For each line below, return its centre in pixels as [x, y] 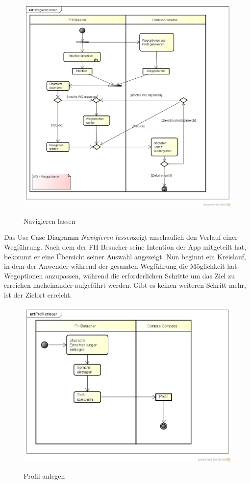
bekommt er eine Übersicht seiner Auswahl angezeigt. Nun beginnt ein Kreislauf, [125, 256]
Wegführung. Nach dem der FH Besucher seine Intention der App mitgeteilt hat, [125, 247]
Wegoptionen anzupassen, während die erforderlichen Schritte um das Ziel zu [120, 275]
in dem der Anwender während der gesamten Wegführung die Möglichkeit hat [121, 266]
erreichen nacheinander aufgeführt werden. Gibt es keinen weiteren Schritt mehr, [125, 285]
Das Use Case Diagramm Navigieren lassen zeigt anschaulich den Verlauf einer [121, 237]
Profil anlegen [44, 476]
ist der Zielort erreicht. [38, 295]
